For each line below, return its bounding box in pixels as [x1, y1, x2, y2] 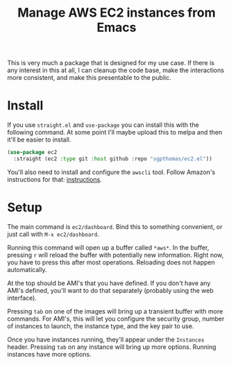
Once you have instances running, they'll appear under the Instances [7, 335, 205, 343]
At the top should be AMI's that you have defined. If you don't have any [7, 279, 211, 287]
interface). [7, 294, 37, 302]
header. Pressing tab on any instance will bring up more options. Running [7, 342, 216, 351]
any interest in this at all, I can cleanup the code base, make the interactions [7, 66, 224, 74]
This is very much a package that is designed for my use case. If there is [7, 59, 215, 67]
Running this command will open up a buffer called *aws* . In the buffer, [7, 243, 209, 251]
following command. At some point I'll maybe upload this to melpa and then [7, 128, 223, 137]
